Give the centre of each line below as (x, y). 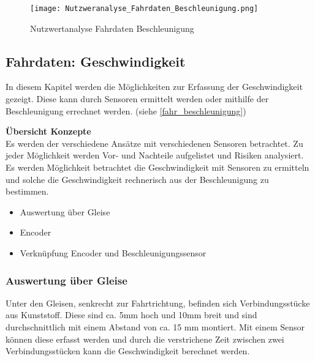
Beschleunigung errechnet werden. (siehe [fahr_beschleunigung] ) (126, 110)
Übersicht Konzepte (48, 131)
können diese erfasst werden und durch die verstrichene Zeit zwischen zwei (145, 339)
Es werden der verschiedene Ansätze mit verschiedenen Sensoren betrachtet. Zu (154, 143)
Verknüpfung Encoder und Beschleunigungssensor (113, 252)
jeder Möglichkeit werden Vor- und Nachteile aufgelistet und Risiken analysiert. (155, 155)
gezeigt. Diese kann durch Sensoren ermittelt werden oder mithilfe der (137, 99)
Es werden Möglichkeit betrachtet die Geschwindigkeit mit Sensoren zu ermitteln (157, 167)
